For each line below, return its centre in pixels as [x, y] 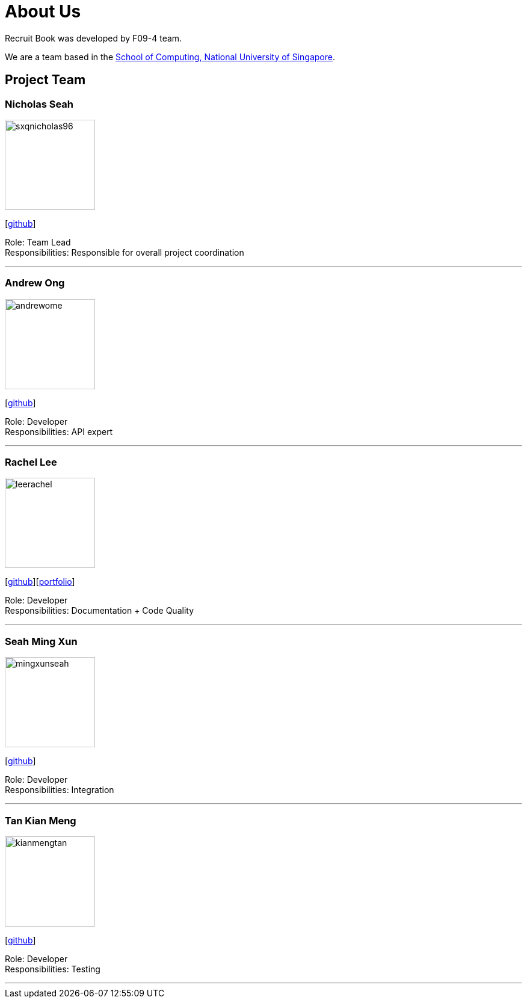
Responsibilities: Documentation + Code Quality [100, 611]
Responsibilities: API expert [59, 431]
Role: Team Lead [38, 242]
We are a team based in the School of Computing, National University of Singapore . [170, 57]
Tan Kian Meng [41, 820]
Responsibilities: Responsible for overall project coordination [125, 252]
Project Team [45, 80]
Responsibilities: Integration [60, 790]
